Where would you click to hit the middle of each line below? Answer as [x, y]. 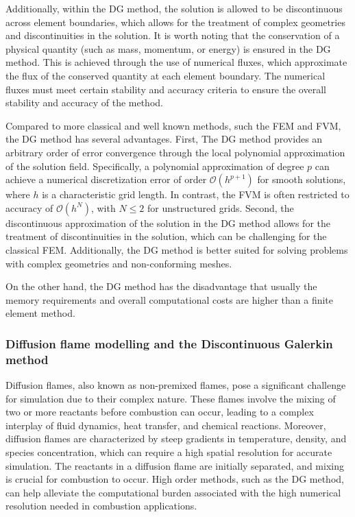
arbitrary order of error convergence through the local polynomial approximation [175, 152]
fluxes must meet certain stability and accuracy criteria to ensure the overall [166, 89]
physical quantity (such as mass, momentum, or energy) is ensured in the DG [168, 48]
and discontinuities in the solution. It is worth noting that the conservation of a [173, 35]
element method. [40, 313]
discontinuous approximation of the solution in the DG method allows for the [168, 223]
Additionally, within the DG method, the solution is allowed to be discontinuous [174, 8]
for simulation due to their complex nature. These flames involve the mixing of [171, 398]
